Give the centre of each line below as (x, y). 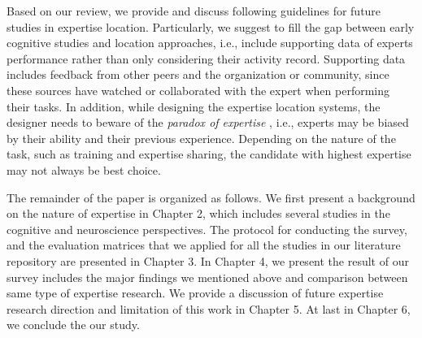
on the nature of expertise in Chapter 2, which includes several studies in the (198, 213)
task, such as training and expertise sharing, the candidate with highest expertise (209, 154)
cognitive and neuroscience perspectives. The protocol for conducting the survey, (207, 229)
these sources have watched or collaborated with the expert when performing (198, 90)
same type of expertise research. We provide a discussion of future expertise (195, 293)
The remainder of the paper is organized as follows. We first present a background (211, 197)
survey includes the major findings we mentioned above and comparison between (207, 277)
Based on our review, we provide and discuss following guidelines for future (194, 11)
